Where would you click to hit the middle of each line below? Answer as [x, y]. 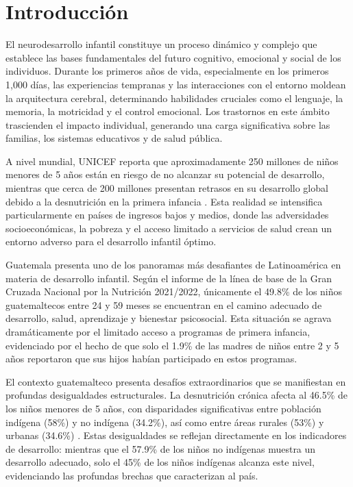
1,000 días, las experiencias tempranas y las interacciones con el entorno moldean [176, 84]
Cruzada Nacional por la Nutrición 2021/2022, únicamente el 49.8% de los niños [174, 291]
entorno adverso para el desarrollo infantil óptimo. [111, 241]
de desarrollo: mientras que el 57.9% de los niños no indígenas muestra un [161, 448]
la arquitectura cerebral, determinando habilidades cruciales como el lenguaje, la [174, 98]
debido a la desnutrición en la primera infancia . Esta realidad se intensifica [164, 201]
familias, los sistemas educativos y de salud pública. [114, 138]
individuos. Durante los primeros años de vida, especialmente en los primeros [167, 71]
